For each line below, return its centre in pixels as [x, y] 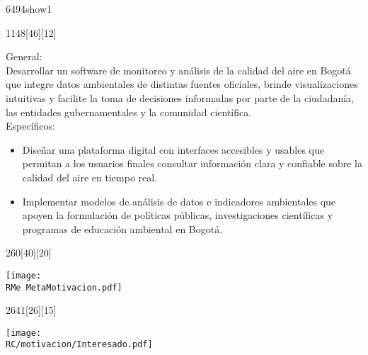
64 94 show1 [29, 9]
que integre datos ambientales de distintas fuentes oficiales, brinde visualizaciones [182, 84]
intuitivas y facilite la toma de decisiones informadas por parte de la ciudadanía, [180, 97]
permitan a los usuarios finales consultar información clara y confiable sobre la [192, 163]
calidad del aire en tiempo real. [90, 177]
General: [24, 56]
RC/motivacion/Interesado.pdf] [79, 345]
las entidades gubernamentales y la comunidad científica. [129, 112]
